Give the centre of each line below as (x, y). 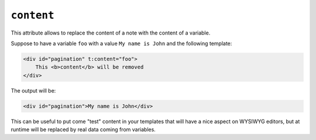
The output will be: (33, 90)
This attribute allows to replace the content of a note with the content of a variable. (111, 33)
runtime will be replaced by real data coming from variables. (83, 129)
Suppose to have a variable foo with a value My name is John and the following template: (121, 43)
